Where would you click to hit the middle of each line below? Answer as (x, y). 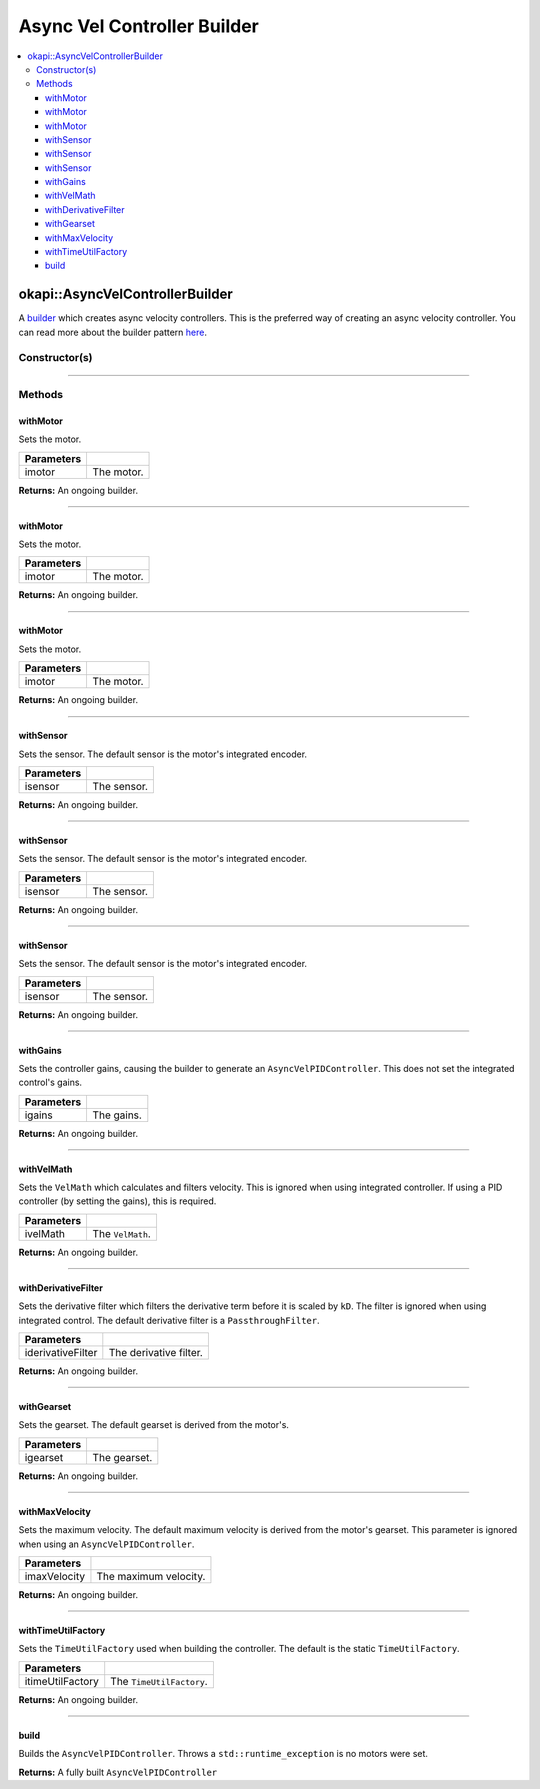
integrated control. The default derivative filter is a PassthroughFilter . (169, 1320)
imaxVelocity (54, 1576)
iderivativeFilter (61, 1353)
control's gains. (50, 1082)
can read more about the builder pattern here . (113, 332)
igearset (44, 1457)
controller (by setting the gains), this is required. (117, 1201)
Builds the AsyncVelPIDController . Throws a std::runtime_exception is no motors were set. (223, 1754)
